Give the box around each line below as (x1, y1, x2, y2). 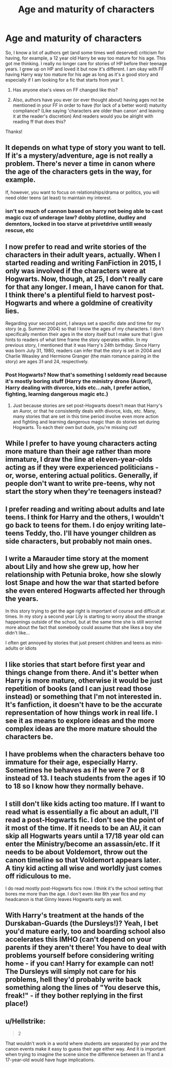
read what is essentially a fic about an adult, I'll (5, 808, 159, 816)
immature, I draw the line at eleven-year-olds (5, 455, 152, 464)
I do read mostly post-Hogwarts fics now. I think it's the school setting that (5, 885, 163, 891)
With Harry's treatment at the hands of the (5, 911, 144, 920)
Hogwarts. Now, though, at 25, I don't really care (5, 275, 163, 284)
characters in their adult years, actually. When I (5, 251, 160, 259)
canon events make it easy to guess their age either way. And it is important (5, 1046, 166, 1052)
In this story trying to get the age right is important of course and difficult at (5, 608, 165, 614)
